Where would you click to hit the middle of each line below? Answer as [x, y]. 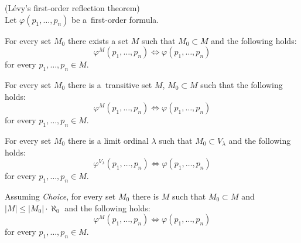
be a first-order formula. [115, 19]
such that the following [242, 84]
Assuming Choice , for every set [60, 196]
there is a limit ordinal [108, 140]
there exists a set [98, 40]
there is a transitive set [110, 84]
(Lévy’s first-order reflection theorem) [72, 8]
